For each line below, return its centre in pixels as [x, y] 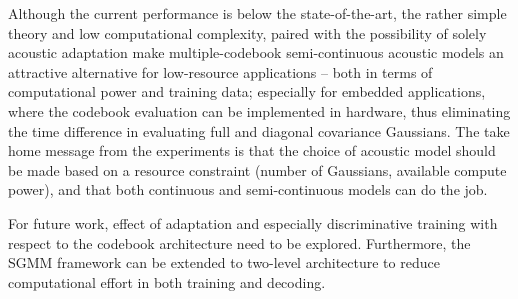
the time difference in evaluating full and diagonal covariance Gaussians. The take [259, 130]
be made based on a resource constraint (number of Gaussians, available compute [257, 169]
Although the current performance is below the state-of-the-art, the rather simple [257, 13]
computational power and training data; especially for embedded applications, [247, 91]
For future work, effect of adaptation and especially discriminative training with [253, 222]
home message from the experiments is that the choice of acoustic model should [252, 150]
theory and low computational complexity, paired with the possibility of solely [247, 32]
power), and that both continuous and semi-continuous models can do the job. [248, 189]
